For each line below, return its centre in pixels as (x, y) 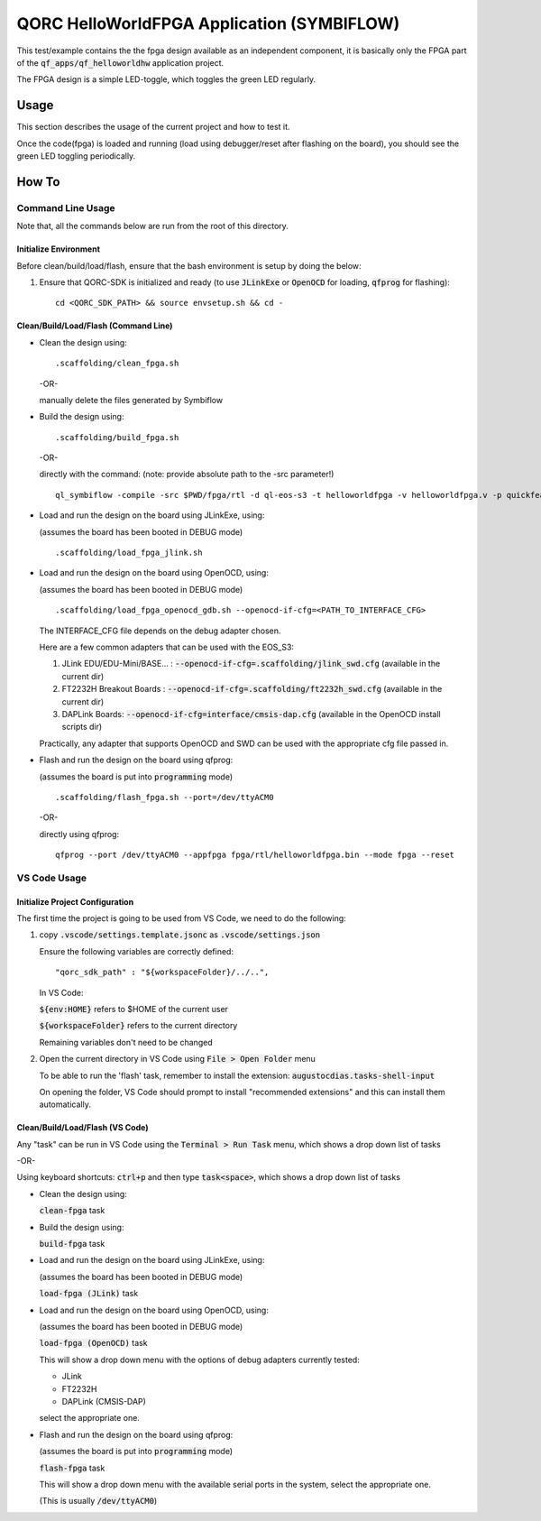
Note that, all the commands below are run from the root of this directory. (152, 226)
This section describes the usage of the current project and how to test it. (153, 127)
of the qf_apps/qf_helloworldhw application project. (120, 62)
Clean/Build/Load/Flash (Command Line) (95, 326)
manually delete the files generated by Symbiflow (131, 400)
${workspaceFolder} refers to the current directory (138, 1026)
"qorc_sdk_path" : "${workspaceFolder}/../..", (162, 973)
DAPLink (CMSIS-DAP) (104, 1401)
